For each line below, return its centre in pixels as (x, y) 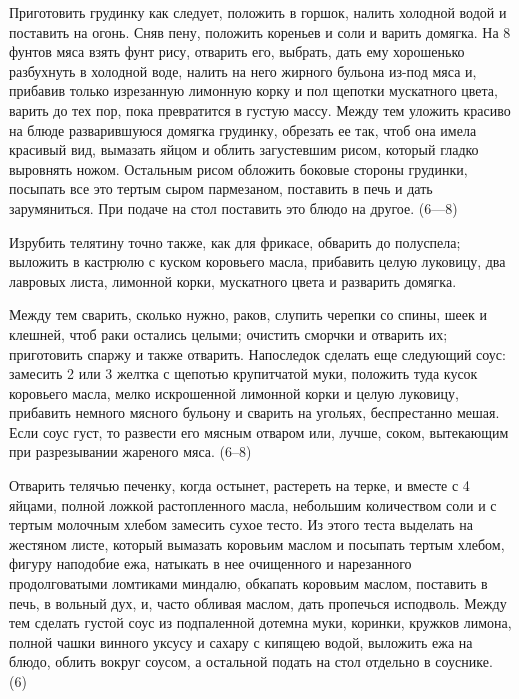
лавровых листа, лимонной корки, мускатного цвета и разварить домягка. (233, 280)
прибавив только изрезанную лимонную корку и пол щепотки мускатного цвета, (253, 90)
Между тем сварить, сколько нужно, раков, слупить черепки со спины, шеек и (248, 314)
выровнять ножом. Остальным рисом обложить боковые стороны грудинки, (238, 168)
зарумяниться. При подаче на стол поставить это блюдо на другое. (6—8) (233, 207)
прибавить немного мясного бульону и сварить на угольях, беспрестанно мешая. (254, 412)
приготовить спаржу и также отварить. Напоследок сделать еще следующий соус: (257, 353)
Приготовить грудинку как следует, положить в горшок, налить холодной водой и (258, 12)
